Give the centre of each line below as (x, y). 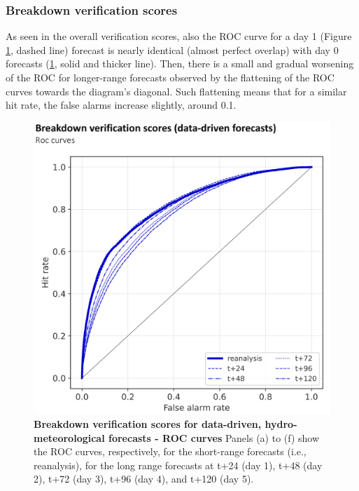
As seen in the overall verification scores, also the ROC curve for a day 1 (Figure (179, 36)
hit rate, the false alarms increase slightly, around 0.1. (121, 105)
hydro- (281, 423)
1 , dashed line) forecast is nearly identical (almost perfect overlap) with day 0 (172, 49)
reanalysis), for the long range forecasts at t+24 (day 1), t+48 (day (178, 465)
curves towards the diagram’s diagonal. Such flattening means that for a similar (176, 91)
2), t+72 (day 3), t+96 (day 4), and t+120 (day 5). (144, 479)
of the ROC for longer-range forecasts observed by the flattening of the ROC (170, 77)
